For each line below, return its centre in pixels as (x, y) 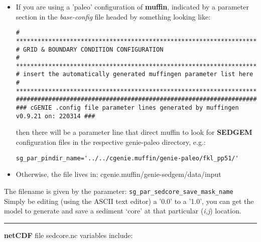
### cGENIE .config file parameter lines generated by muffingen (127, 108)
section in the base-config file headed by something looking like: (113, 16)
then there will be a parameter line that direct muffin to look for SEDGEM (134, 132)
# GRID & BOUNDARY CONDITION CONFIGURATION (90, 49)
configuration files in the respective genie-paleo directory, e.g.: (111, 142)
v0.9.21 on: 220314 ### (55, 116)
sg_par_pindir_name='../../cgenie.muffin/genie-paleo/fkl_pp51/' (127, 158)
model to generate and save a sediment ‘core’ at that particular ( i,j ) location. (123, 211)
